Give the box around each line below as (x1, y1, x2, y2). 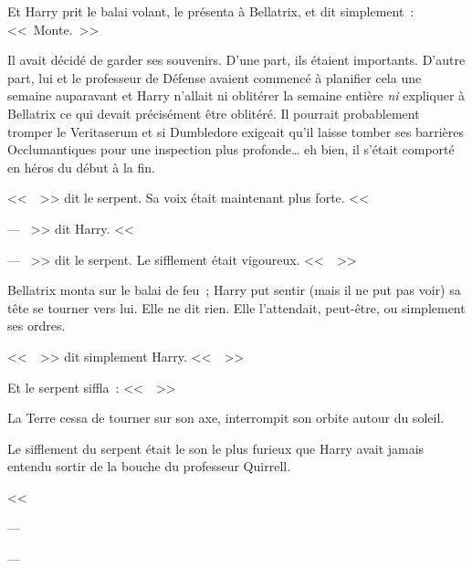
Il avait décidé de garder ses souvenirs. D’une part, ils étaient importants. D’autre (7, 50, 466, 69)
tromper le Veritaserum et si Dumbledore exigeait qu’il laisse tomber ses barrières (7, 121, 464, 141)
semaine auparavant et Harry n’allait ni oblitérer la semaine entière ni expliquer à (7, 86, 466, 105)
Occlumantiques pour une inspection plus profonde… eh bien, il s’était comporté (7, 140, 455, 159)
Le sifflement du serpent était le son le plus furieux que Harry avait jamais (7, 438, 425, 458)
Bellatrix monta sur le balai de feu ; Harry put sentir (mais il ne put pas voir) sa (7, 280, 461, 300)
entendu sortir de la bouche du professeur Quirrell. (7, 457, 291, 476)
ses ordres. (7, 316, 66, 335)
